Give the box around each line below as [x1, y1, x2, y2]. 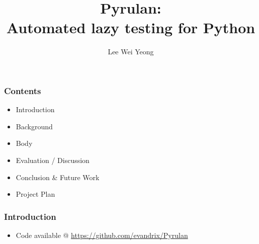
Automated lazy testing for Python [6, 17, 255, 38]
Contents [4, 84, 41, 97]
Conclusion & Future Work [16, 172, 100, 182]
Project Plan [16, 189, 55, 199]
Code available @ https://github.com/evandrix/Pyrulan [16, 229, 188, 240]
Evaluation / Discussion [16, 154, 90, 165]
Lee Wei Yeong [108, 46, 154, 57]
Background [16, 121, 53, 131]
